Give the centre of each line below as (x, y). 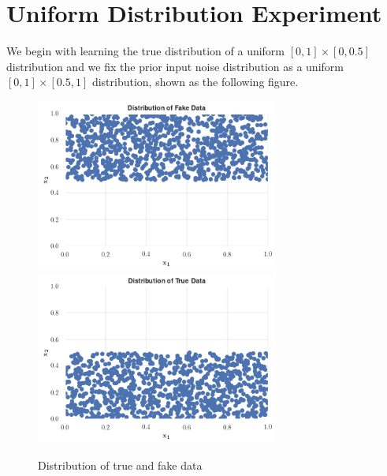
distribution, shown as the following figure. (195, 82)
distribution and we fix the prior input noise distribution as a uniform (175, 66)
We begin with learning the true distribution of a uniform (146, 51)
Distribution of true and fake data (120, 465)
